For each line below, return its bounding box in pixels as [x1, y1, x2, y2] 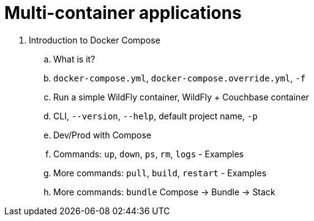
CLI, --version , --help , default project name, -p [53, 110, 258, 121]
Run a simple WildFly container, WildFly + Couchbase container [53, 91, 309, 102]
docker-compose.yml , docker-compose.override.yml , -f [53, 72, 306, 83]
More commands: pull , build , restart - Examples [53, 167, 267, 178]
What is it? [53, 53, 95, 64]
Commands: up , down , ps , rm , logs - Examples [53, 148, 244, 159]
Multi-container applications [4, 2, 242, 23]
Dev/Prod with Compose [53, 129, 152, 140]
